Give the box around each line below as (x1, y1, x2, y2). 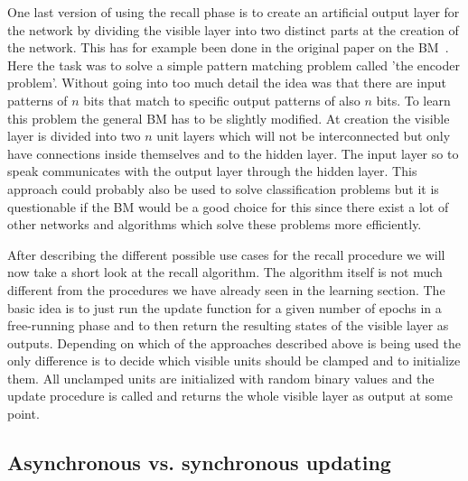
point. (7, 404, 40, 423)
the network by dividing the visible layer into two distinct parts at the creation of (7, 20, 459, 39)
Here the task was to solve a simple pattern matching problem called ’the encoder (7, 55, 460, 74)
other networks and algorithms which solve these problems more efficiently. (7, 215, 422, 234)
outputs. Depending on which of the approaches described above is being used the (7, 333, 461, 352)
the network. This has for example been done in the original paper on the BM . (7, 38, 449, 57)
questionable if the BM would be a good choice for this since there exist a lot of (7, 197, 449, 216)
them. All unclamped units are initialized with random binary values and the (7, 368, 435, 387)
